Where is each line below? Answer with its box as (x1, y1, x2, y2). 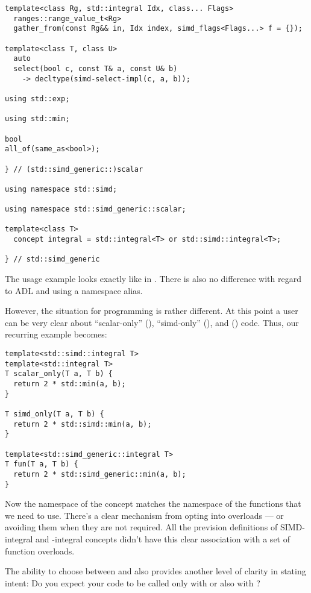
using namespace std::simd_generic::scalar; (5, 205, 186, 214)
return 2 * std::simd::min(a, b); (13, 419, 152, 428)
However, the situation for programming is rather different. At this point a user (5, 304, 298, 317)
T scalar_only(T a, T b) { (5, 369, 113, 378)
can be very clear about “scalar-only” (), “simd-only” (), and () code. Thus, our (5, 316, 299, 328)
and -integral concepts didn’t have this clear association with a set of (35, 533, 290, 545)
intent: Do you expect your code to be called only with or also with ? (5, 576, 260, 589)
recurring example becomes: (5, 328, 107, 340)
